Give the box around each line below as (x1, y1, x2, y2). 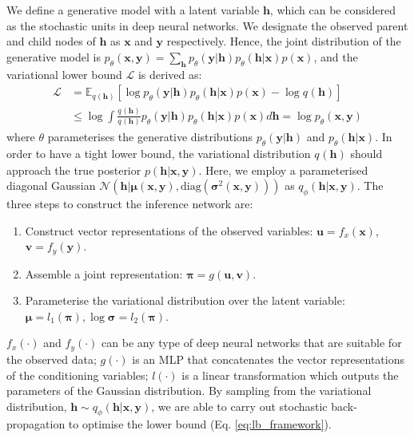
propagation (6, 416, 66, 432)
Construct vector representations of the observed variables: (25, 222, 313, 239)
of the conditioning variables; (6, 366, 149, 383)
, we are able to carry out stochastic (151, 397, 328, 414)
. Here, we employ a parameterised (198, 161, 368, 178)
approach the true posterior (6, 161, 141, 178)
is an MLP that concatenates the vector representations (132, 350, 404, 367)
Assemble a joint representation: (25, 265, 183, 282)
